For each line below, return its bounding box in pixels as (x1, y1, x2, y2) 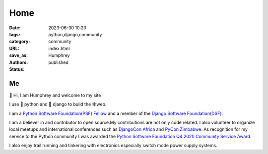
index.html (48, 45, 70, 51)
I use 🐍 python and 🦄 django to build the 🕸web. (9, 102, 107, 107)
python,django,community (48, 31, 102, 37)
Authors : (9, 59, 28, 65)
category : (9, 39, 30, 45)
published (48, 59, 69, 65)
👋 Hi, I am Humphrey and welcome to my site (9, 92, 101, 98)
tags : (9, 31, 20, 37)
